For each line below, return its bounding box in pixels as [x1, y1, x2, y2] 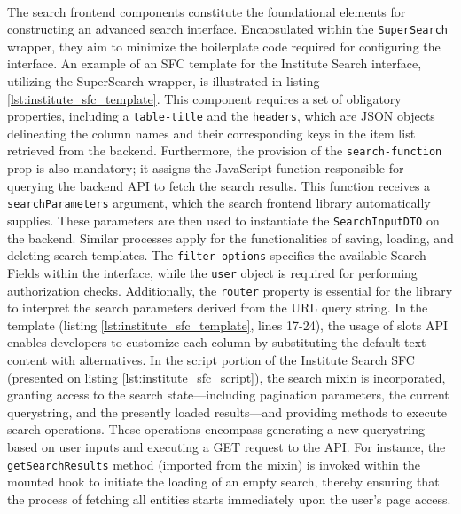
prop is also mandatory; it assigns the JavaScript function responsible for [7, 159, 404, 178]
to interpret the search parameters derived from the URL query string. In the [7, 298, 428, 317]
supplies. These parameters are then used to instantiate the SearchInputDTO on [7, 210, 440, 229]
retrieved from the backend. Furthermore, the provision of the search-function [7, 141, 442, 160]
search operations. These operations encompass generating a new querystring [7, 420, 425, 439]
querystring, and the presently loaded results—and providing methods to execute [7, 402, 448, 421]
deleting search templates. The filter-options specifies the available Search [7, 246, 426, 265]
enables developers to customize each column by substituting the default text [7, 333, 426, 352]
